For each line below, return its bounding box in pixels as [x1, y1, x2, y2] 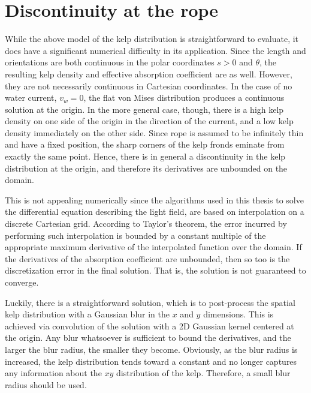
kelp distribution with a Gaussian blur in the [5, 308, 170, 320]
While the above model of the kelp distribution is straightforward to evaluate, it [5, 32, 299, 45]
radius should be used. [5, 378, 87, 391]
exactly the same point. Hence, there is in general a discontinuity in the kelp [5, 150, 286, 163]
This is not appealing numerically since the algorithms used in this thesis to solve [5, 193, 304, 206]
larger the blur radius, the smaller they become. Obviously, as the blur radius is [5, 343, 298, 355]
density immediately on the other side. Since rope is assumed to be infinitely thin [5, 126, 304, 139]
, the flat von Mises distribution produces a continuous [83, 91, 285, 104]
